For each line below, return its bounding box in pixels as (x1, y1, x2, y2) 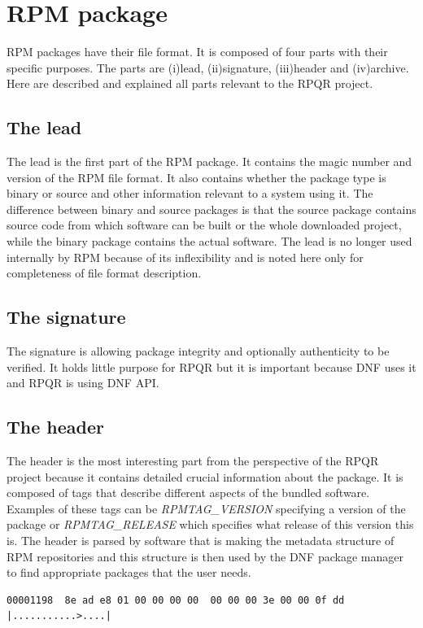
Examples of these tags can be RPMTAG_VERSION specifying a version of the (7, 499, 406, 517)
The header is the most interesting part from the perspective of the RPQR (7, 452, 379, 469)
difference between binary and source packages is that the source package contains (7, 200, 416, 217)
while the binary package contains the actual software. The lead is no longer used (7, 233, 412, 250)
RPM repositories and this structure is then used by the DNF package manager (7, 547, 403, 565)
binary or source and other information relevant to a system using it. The (7, 185, 373, 202)
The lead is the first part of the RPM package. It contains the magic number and (7, 153, 412, 170)
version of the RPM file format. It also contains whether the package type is (7, 168, 386, 185)
